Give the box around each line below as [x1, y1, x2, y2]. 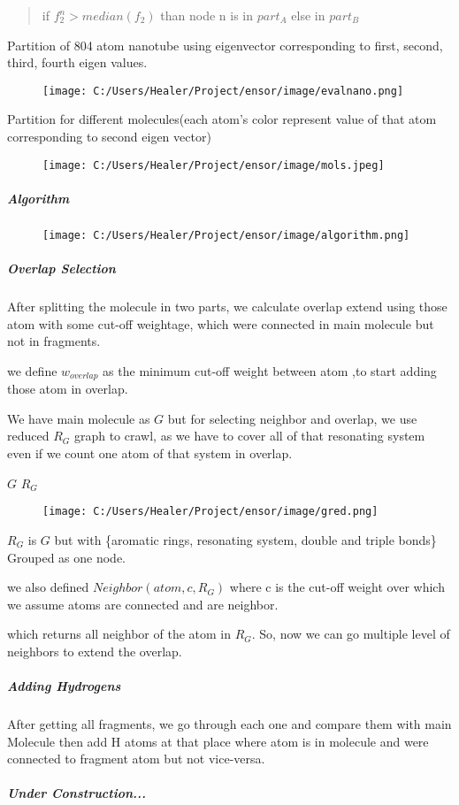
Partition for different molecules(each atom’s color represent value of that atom [7, 110, 437, 128]
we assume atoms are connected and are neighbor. [7, 594, 279, 613]
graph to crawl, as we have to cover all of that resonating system [73, 426, 425, 445]
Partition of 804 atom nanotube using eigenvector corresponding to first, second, [7, 35, 443, 54]
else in [291, 6, 325, 24]
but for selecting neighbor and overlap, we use [167, 409, 417, 427]
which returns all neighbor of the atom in [7, 625, 231, 643]
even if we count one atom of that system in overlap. [7, 444, 293, 463]
